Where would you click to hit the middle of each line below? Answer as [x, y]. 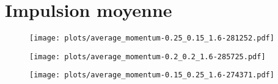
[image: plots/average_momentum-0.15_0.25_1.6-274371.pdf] [152, 75]
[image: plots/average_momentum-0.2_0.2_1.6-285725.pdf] [148, 57]
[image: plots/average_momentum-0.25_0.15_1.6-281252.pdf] [152, 38]
